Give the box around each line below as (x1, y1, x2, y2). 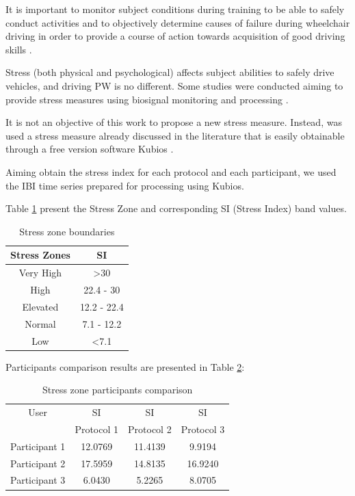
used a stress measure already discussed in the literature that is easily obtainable (5, 128, 345, 142)
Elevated (22, 299, 59, 313)
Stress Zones (10, 248, 70, 262)
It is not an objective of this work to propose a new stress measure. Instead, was (5, 115, 342, 129)
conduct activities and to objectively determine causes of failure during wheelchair (5, 15, 350, 29)
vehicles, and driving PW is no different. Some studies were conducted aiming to (5, 78, 343, 92)
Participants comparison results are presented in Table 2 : (5, 359, 245, 374)
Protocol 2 (128, 421, 172, 436)
